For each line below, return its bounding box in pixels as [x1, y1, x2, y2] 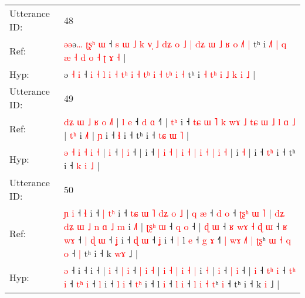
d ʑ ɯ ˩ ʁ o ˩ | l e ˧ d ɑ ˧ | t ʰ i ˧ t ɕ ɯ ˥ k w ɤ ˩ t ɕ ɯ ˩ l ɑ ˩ [63, 115, 296, 128]
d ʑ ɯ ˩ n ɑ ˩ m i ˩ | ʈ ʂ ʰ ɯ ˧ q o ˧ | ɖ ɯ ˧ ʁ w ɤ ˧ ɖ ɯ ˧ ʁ [63, 220, 287, 233]
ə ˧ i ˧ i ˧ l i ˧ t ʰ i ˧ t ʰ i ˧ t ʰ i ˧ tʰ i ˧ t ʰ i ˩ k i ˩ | [63, 67, 256, 81]
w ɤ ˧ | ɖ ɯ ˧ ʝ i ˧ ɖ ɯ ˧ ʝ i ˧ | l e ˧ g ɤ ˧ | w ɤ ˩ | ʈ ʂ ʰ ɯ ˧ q [63, 233, 291, 246]
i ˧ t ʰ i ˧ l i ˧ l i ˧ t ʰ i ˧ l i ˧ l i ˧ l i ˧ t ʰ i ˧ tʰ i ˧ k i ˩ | [63, 277, 280, 290]
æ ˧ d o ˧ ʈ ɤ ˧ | [63, 50, 126, 64]
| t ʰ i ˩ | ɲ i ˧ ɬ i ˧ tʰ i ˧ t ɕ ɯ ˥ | [63, 128, 189, 142]
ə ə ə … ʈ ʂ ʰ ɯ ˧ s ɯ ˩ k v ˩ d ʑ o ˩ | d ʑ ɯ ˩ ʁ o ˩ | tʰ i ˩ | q [63, 37, 287, 50]
